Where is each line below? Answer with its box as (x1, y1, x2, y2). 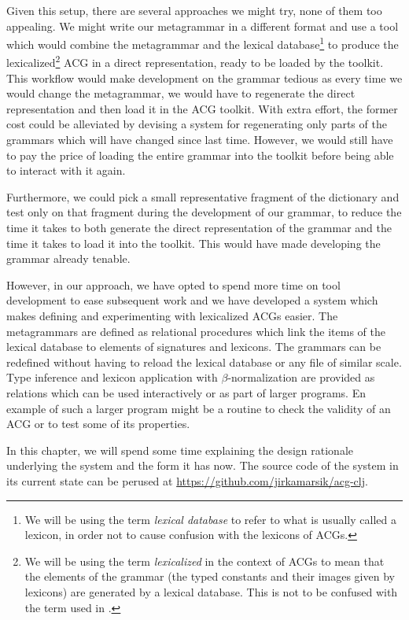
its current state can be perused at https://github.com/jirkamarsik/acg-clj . (6, 472, 368, 489)
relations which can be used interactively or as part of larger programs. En (6, 384, 366, 400)
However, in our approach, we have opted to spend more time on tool (6, 276, 341, 293)
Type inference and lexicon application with (6, 369, 218, 386)
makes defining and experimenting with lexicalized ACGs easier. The (6, 308, 338, 323)
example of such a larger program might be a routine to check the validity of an (6, 400, 391, 416)
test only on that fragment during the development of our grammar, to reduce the (6, 204, 402, 220)
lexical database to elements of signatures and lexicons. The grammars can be (6, 338, 381, 355)
